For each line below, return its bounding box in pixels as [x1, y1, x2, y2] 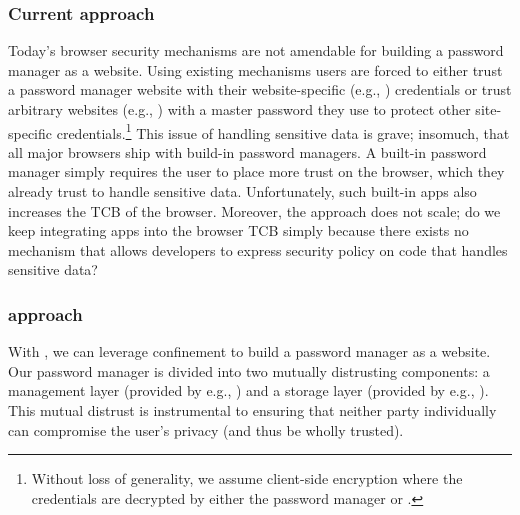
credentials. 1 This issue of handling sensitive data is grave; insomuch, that [56, 119, 510, 143]
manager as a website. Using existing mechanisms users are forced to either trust [8, 59, 503, 80]
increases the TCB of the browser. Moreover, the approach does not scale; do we [8, 200, 501, 221]
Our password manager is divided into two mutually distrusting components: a [8, 360, 490, 381]
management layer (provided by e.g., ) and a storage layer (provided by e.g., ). [8, 380, 489, 401]
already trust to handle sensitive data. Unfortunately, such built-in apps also [8, 181, 477, 202]
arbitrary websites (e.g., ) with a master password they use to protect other [8, 99, 471, 119]
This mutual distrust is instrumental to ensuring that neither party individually [8, 400, 497, 420]
